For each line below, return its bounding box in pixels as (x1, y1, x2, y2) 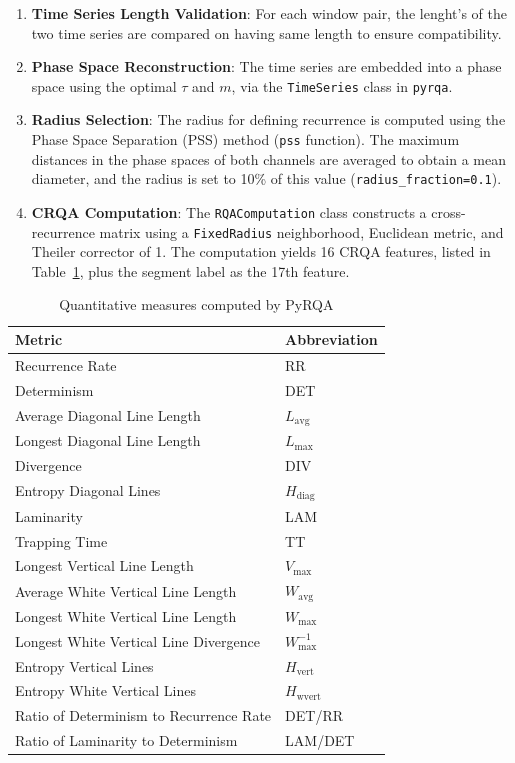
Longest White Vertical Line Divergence (15, 630, 260, 651)
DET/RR (285, 705, 343, 726)
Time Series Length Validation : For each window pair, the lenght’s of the (31, 3, 507, 23)
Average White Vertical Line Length (15, 580, 237, 601)
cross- (431, 201, 466, 222)
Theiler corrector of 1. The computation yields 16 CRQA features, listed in (31, 241, 491, 262)
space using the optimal (31, 75, 177, 96)
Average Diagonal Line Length (15, 404, 201, 425)
